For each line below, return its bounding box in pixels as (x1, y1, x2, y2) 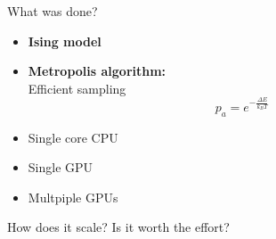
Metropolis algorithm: (28, 62, 166, 80)
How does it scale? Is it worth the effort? (7, 218, 230, 236)
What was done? (7, 2, 98, 20)
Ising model (28, 31, 101, 50)
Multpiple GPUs (28, 187, 118, 206)
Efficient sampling (28, 78, 126, 97)
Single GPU (28, 158, 93, 177)
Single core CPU (28, 128, 118, 146)
